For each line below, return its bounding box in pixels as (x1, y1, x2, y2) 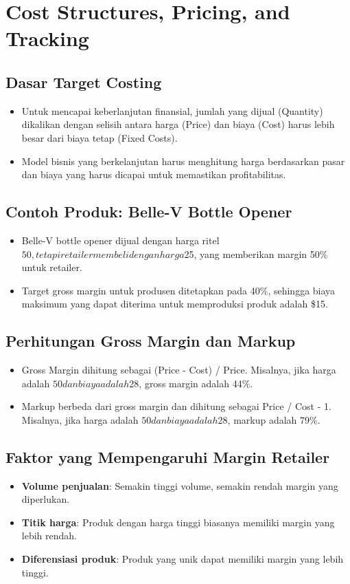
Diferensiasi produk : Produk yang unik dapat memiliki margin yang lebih (21, 552, 344, 566)
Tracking (5, 24, 89, 52)
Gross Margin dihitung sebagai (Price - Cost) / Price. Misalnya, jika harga (21, 363, 336, 377)
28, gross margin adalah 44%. (129, 376, 253, 390)
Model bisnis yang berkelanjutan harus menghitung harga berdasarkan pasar (21, 153, 345, 168)
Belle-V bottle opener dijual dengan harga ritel (21, 232, 220, 247)
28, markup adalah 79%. (218, 412, 320, 426)
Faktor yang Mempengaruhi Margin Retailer (5, 446, 330, 467)
